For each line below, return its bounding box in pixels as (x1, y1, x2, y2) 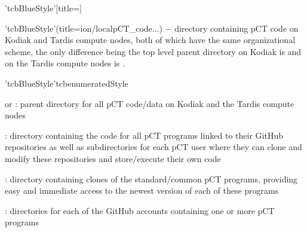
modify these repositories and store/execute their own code (5, 152, 221, 164)
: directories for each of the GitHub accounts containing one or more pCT (5, 204, 275, 216)
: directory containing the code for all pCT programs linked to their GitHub (5, 129, 283, 141)
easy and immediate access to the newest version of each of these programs (5, 184, 279, 197)
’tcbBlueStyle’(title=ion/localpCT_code (5, 22, 152, 34)
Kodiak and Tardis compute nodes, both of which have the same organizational (5, 33, 296, 46)
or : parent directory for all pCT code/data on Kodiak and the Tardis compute (5, 97, 294, 109)
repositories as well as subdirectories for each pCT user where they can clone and (5, 141, 302, 153)
